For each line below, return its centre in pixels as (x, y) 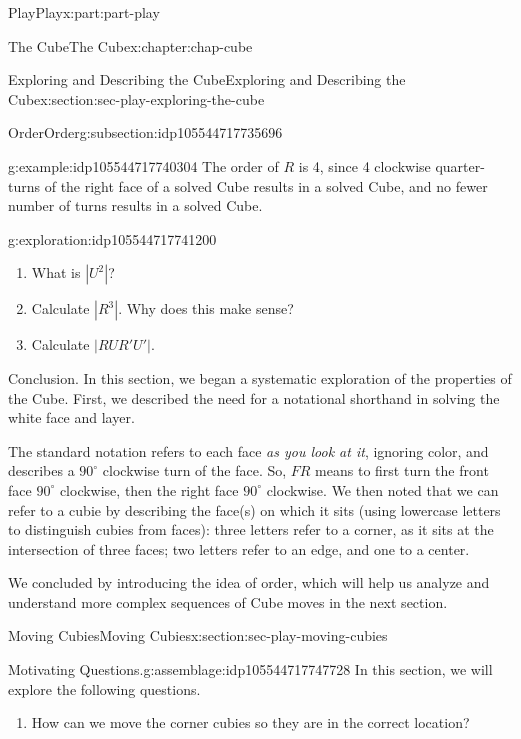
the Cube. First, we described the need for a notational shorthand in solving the (254, 397)
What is (56, 272)
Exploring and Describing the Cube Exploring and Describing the (207, 79)
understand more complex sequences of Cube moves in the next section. (228, 601)
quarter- (460, 165)
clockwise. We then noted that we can (382, 489)
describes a (41, 470)
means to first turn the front (402, 470)
